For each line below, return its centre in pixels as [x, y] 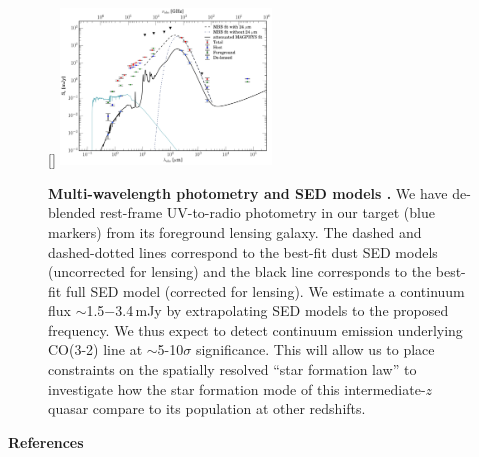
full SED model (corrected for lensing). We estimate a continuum [265, 290]
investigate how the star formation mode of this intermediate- [237, 388]
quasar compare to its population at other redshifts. [207, 408]
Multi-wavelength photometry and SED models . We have [248, 192]
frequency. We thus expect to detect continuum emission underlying [255, 329]
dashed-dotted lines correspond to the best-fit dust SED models [243, 251]
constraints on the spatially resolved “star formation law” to [232, 369]
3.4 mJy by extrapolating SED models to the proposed [282, 310]
